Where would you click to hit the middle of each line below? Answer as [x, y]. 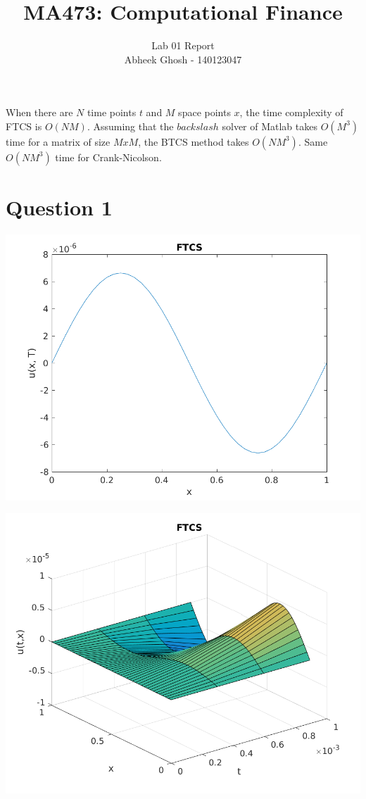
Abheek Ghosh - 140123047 [183, 59]
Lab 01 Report [183, 45]
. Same [313, 141]
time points [112, 112]
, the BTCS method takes [194, 141]
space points [204, 112]
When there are [39, 112]
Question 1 [59, 207]
